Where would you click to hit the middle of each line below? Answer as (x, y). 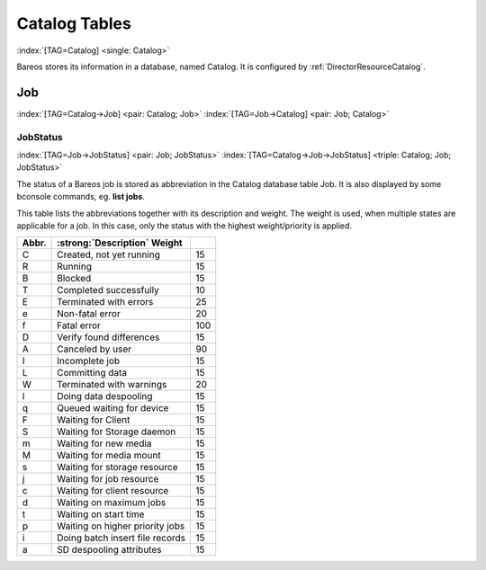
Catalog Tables (74, 23)
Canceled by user (94, 349)
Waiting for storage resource (118, 468)
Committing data (92, 373)
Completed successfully (108, 290)
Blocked (74, 279)
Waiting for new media (104, 443)
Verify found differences (108, 337)
